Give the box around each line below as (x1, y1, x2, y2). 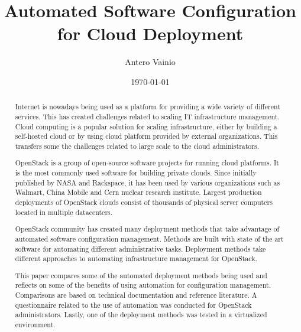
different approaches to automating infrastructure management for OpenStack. (15, 253, 257, 263)
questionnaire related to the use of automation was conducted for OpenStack (15, 300, 252, 310)
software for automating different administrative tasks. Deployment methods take (15, 243, 266, 253)
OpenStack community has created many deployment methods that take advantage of (15, 224, 280, 234)
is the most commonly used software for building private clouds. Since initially (15, 168, 257, 178)
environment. (15, 320, 56, 330)
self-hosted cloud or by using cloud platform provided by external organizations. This (15, 131, 278, 141)
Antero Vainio (125, 56, 176, 68)
